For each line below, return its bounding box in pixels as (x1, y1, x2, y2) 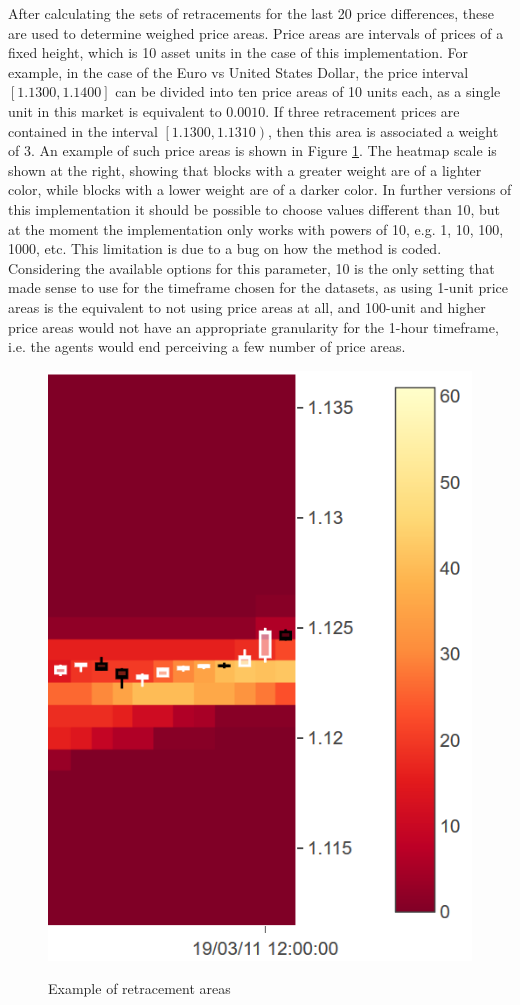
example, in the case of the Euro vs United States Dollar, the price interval (8, 61, 469, 82)
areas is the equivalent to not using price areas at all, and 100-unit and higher (8, 296, 486, 317)
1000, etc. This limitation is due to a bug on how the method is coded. (8, 238, 442, 259)
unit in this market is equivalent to (8, 100, 222, 121)
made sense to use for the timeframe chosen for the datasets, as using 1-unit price (8, 277, 509, 298)
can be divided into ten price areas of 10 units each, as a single (115, 81, 501, 102)
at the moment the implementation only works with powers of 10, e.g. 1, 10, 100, (8, 218, 504, 239)
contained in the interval (8, 120, 158, 141)
